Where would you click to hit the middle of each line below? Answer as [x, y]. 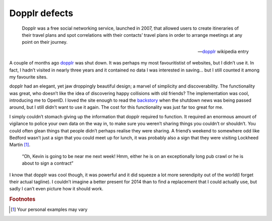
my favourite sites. [28, 77]
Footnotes [22, 199]
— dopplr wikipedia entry [223, 51]
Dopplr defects [41, 13]
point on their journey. [45, 42]
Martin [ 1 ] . [20, 145]
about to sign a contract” [48, 163]
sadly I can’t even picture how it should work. [56, 189]
